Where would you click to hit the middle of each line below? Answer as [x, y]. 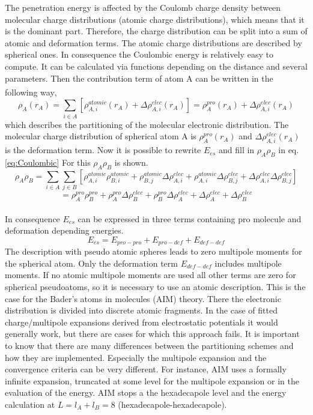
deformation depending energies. [64, 230]
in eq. [289, 150]
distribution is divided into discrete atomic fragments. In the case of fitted [141, 310]
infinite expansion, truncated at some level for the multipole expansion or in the [152, 380]
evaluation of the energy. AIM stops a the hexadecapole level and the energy [146, 392]
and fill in [236, 150]
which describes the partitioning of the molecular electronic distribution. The [147, 124]
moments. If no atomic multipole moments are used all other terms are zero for [150, 275]
